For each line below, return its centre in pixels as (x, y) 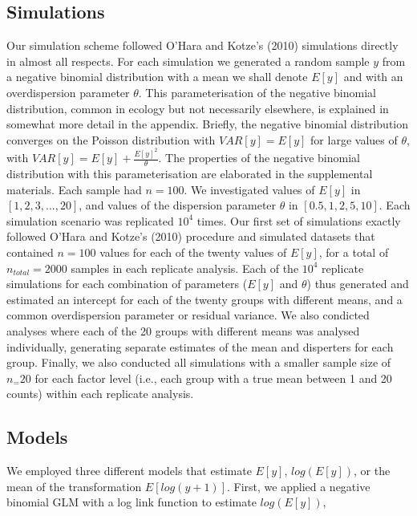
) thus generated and (358, 284)
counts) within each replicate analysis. (100, 394)
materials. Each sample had (74, 189)
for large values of (354, 139)
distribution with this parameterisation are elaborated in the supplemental (190, 174)
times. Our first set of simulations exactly (299, 220)
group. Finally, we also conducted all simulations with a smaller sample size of (199, 362)
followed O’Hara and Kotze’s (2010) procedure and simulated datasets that (191, 236)
